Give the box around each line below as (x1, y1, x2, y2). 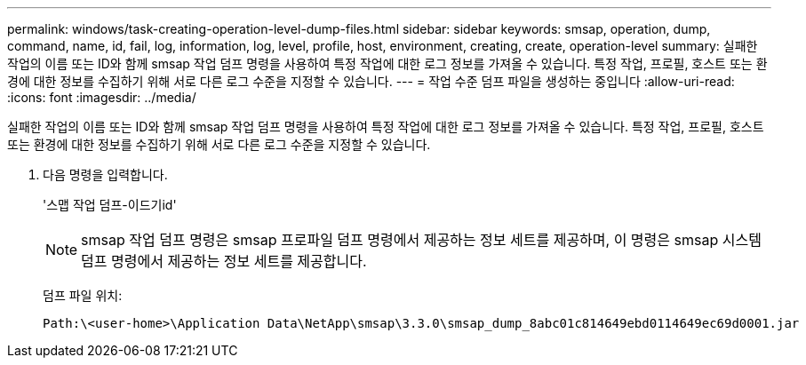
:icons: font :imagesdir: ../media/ (7, 90, 196, 105)
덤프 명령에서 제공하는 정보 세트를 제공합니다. (81, 252, 367, 270)
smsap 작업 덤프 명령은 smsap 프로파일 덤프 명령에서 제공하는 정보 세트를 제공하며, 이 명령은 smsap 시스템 (81, 231, 762, 249)
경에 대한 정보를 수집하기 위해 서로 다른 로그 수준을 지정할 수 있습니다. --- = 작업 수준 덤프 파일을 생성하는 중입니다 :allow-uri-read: (7, 74, 735, 89)
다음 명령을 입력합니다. (43, 167, 168, 182)
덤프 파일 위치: (43, 288, 123, 303)
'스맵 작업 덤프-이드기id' (43, 197, 177, 212)
